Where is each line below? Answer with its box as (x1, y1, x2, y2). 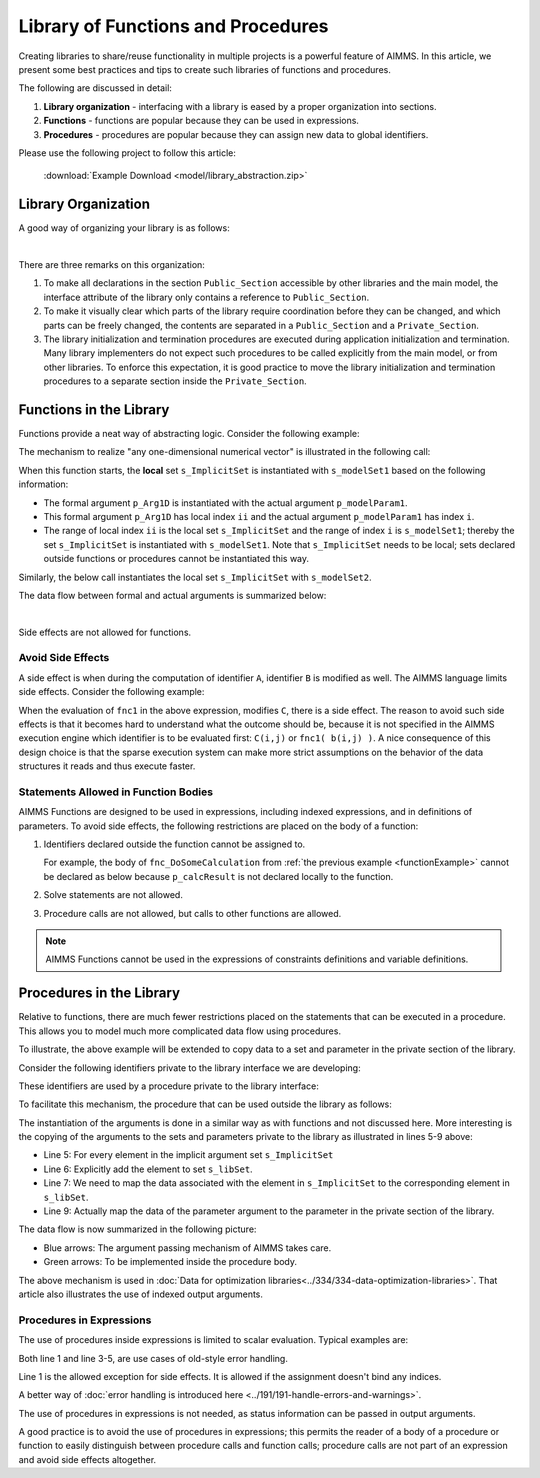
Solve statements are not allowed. (43, 889, 184, 901)
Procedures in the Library (18, 985, 180, 1002)
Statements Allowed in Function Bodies (18, 785, 214, 799)
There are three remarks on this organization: (18, 258, 205, 270)
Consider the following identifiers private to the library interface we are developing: (18, 1061, 361, 1074)
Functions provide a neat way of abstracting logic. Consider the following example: (18, 428, 360, 439)
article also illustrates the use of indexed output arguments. (18, 1288, 264, 1300)
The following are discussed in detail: (18, 82, 172, 94)
